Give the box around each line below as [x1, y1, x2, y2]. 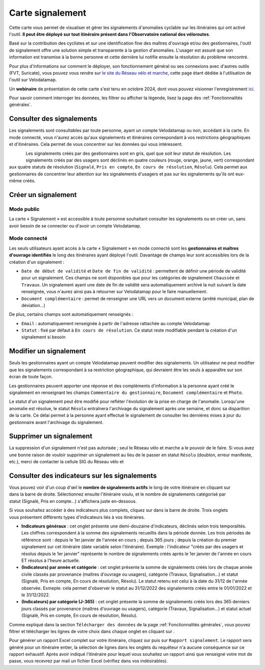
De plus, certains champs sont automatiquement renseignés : [9, 311, 133, 317]
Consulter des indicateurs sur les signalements [9, 472, 157, 480]
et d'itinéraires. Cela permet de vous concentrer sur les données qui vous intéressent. [9, 141, 183, 147]
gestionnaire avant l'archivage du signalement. [9, 419, 104, 425]
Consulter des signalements [9, 114, 98, 123]
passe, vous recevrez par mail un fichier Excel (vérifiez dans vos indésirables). [9, 658, 168, 664]
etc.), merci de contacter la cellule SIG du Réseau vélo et [9, 459, 124, 465]
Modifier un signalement [9, 347, 86, 356]
